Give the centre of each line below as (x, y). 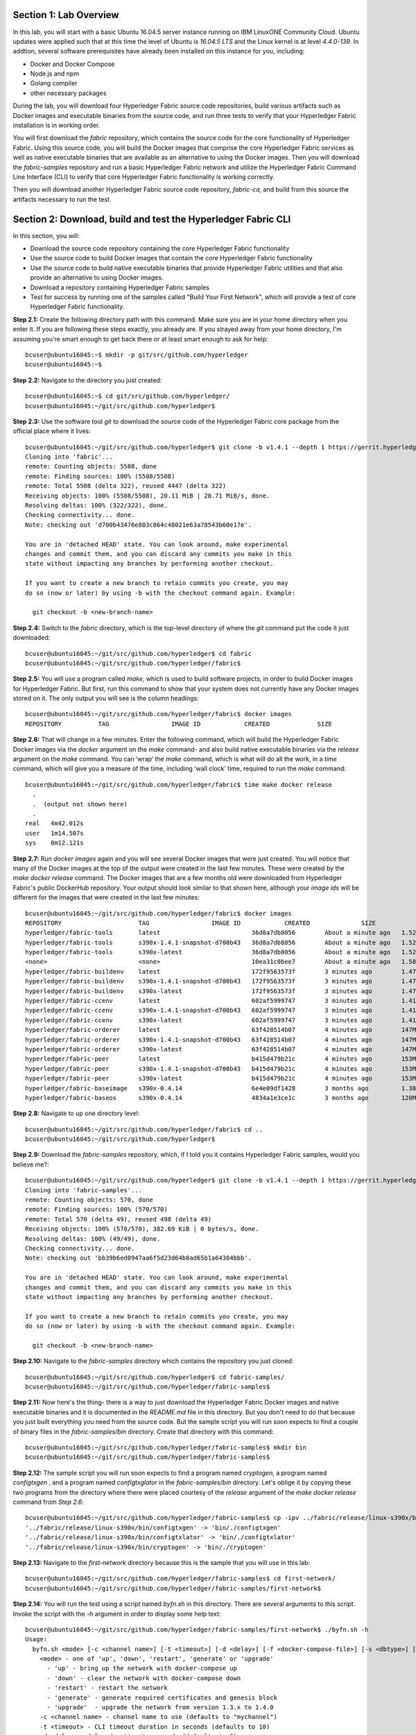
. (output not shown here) (80, 804)
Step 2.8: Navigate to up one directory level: (76, 1113)
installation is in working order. (57, 126)
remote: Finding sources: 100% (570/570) (96, 1210)
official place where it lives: (52, 431)
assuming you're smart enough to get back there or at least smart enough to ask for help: (140, 339)
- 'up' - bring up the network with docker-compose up (142, 1668)
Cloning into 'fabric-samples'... (84, 1190)
